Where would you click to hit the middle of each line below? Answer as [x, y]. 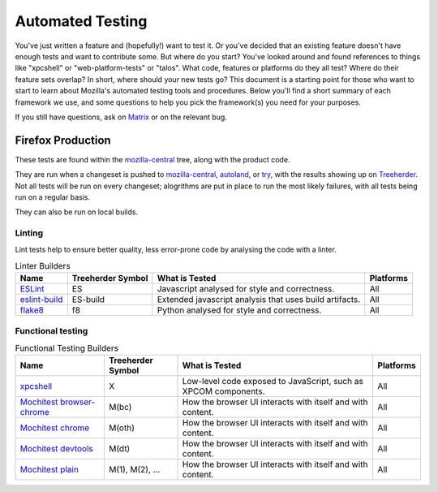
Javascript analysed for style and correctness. [246, 289]
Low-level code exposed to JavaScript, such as [273, 382]
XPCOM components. [223, 391]
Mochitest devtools [56, 449]
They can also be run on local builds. [76, 212]
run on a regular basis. [53, 197]
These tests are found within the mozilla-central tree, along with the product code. [152, 159]
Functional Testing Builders [67, 348]
